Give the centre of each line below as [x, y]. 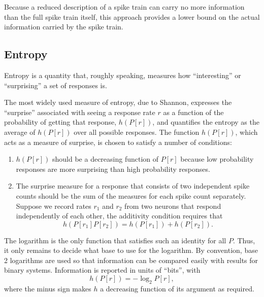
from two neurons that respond [173, 206]
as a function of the [193, 112]
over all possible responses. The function [137, 132]
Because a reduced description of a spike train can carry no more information [124, 7]
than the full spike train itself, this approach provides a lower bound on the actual [132, 16]
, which [246, 132]
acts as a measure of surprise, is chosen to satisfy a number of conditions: [118, 142]
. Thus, [244, 240]
